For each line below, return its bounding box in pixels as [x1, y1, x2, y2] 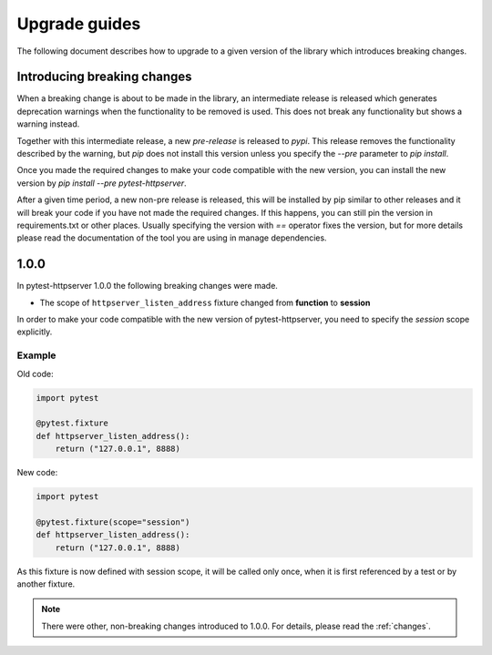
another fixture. [16, 578, 76, 589]
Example [16, 349, 56, 362]
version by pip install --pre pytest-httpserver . [16, 178, 187, 189]
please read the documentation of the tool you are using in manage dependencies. [16, 232, 327, 243]
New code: [16, 467, 58, 478]
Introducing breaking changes [16, 69, 192, 85]
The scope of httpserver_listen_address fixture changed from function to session [39, 297, 371, 308]
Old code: [16, 368, 54, 379]
